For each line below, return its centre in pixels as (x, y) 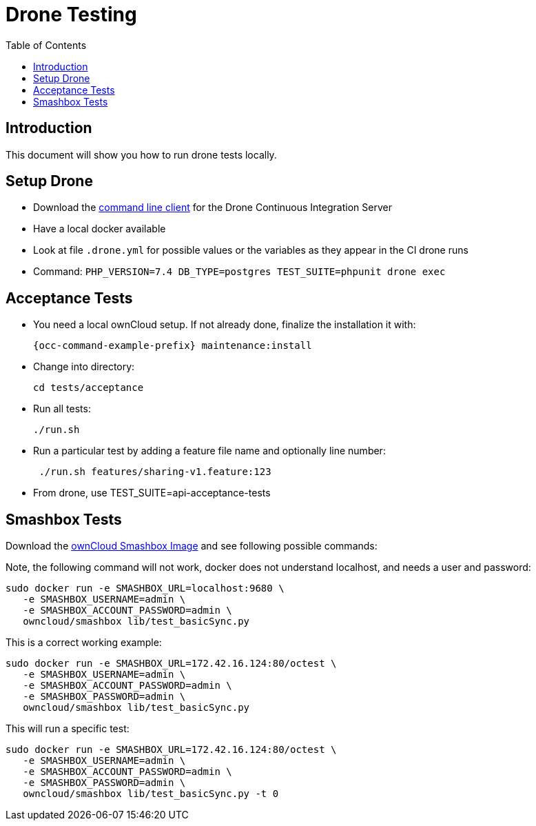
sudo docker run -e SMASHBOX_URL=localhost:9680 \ (145, 588)
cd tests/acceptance (89, 388)
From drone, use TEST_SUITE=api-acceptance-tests (152, 493)
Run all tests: (62, 409)
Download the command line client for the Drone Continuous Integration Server (213, 208)
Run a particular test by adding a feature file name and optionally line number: (209, 451)
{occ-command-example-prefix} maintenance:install (173, 346)
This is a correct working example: (84, 643)
